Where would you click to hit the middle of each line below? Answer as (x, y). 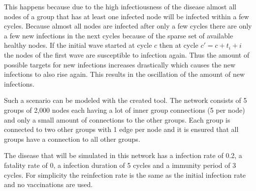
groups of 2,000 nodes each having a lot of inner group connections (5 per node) (125, 110)
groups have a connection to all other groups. (72, 139)
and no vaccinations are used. (48, 184)
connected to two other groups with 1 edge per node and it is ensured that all (121, 129)
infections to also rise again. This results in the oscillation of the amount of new (125, 74)
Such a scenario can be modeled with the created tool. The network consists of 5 (126, 100)
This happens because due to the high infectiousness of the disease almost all (120, 6)
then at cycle (179, 45)
